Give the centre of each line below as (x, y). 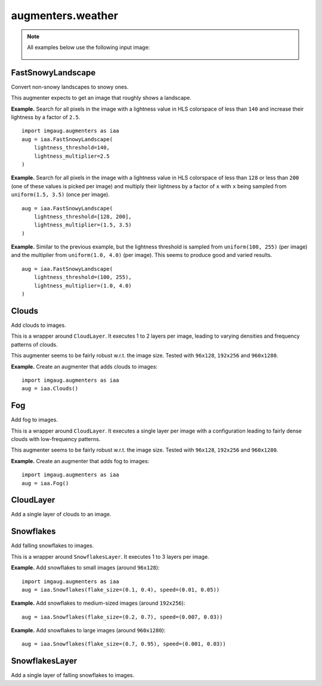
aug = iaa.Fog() (45, 483)
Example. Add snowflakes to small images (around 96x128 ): (86, 568)
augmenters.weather (65, 16)
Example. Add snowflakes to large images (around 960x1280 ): (88, 630)
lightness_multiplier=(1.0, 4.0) (83, 286)
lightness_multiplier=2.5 (72, 156)
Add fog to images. (34, 420)
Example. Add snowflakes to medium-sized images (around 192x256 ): (98, 603)
